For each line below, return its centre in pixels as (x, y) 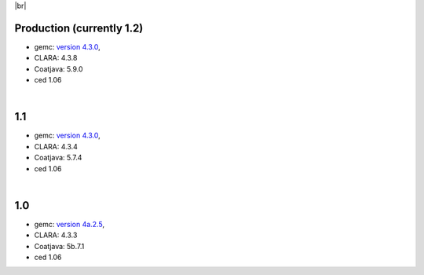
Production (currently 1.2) (79, 28)
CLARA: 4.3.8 (56, 58)
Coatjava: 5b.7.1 (59, 246)
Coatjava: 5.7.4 (58, 158)
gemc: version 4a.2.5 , (69, 224)
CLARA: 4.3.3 (56, 235)
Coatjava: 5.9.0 (58, 69)
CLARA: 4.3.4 (56, 146)
